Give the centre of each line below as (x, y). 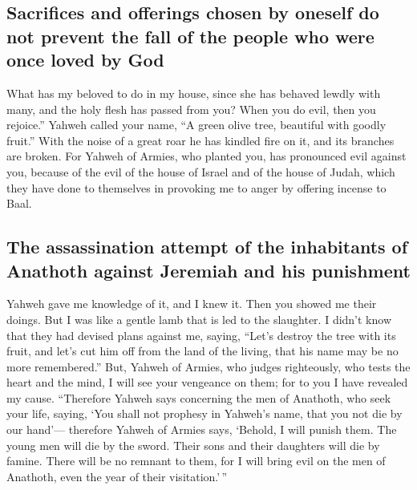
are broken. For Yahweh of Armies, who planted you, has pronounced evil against (206, 156)
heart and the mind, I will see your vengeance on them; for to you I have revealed (207, 382)
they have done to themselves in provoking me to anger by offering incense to (196, 187)
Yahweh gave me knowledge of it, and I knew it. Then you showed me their (192, 304)
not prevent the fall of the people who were (190, 36)
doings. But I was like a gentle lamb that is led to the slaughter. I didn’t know (199, 319)
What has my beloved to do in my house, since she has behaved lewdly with (194, 93)
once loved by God (85, 60)
